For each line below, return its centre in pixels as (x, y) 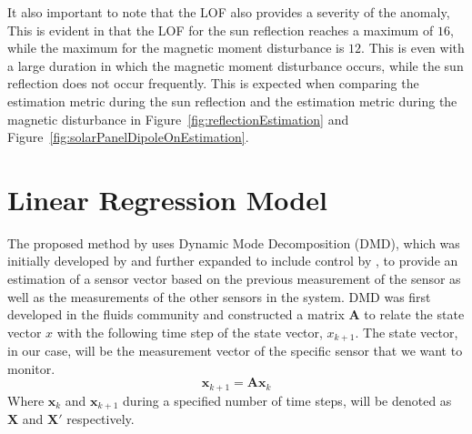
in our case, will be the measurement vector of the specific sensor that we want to (235, 351)
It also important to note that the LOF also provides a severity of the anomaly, (229, 12)
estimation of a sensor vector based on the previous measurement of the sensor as (234, 279)
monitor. (31, 368)
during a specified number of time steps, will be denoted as (287, 400)
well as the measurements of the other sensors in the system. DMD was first (219, 296)
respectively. (100, 419)
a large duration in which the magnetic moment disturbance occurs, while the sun (236, 65)
